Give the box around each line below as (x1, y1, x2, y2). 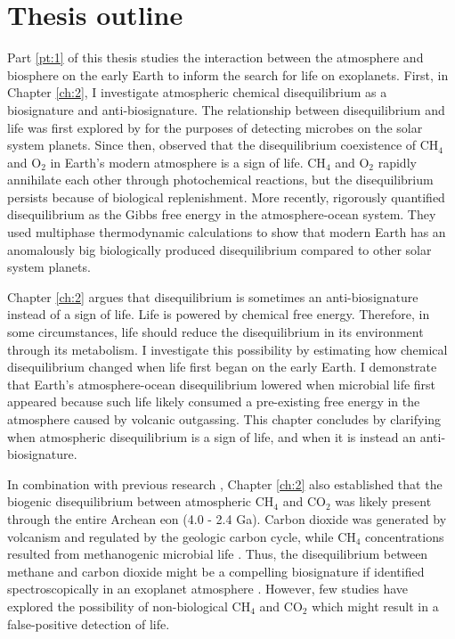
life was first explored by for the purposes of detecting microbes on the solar (7, 118, 423, 136)
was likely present (335, 492, 432, 511)
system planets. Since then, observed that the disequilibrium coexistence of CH (7, 135, 439, 154)
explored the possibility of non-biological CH (7, 596, 251, 615)
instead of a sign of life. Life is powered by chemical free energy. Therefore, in (7, 305, 430, 324)
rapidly (378, 152, 417, 171)
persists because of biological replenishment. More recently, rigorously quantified (7, 187, 445, 206)
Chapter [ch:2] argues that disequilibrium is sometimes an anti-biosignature (7, 287, 418, 306)
